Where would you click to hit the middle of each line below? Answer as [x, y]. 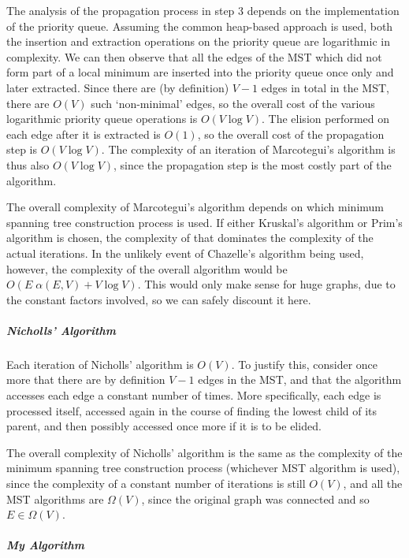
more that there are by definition [86, 379]
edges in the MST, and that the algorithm [300, 379]
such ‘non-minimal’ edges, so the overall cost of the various [233, 103]
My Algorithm [45, 545]
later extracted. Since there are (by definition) [118, 87]
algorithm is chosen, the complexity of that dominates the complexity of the [190, 238]
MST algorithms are [55, 498]
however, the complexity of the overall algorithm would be [147, 268]
